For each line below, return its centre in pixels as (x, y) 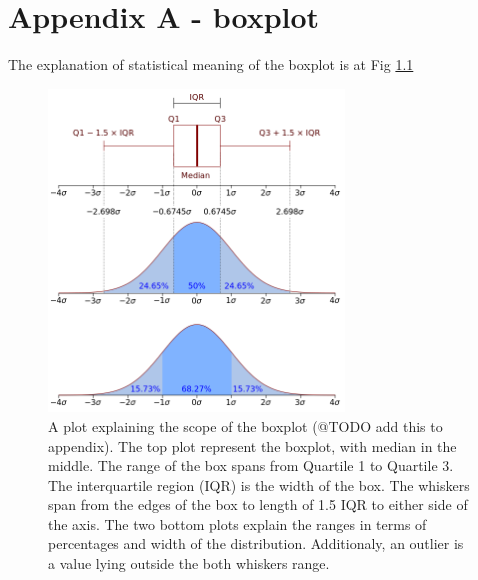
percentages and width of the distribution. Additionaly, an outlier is (256, 543)
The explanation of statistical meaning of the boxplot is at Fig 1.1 (211, 64)
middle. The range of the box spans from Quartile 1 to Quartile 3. (251, 465)
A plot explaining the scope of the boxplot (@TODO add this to (245, 425)
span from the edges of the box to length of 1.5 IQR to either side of (258, 504)
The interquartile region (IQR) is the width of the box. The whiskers (259, 484)
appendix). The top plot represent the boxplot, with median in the (252, 445)
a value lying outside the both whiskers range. (189, 563)
